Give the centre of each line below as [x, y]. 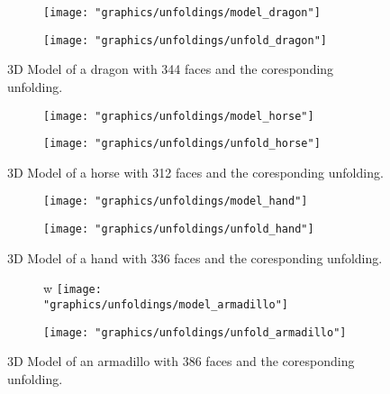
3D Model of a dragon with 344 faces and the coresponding [171, 69]
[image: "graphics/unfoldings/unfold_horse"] [182, 144]
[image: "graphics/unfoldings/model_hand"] [176, 202]
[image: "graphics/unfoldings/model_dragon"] [182, 13]
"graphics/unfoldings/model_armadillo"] [166, 304]
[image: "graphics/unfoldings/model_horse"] [179, 116]
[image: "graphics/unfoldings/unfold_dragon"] [185, 40]
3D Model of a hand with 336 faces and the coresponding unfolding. [195, 257]
